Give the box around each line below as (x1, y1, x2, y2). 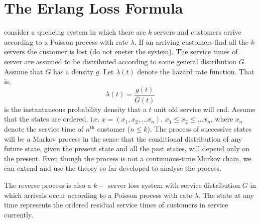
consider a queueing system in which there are (4, 27, 146, 37)
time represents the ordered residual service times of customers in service (4, 199, 228, 210)
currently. (4, 209, 34, 219)
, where (210, 114, 233, 124)
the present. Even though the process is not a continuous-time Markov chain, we (4, 153, 251, 163)
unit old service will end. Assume (154, 103, 255, 114)
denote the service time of (4, 124, 83, 134)
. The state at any (198, 189, 254, 200)
